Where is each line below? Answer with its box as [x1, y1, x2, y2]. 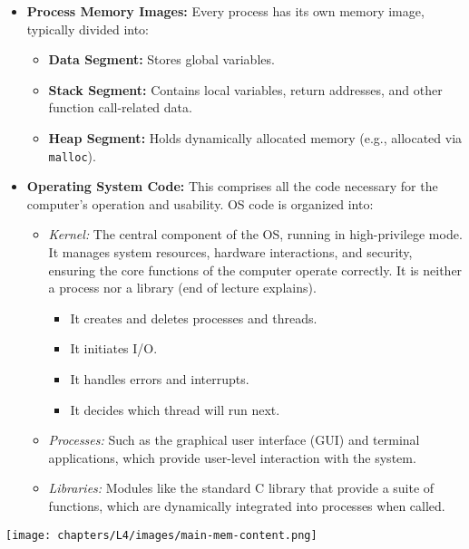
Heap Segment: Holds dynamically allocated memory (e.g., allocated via [48, 128, 463, 147]
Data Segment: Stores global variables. [48, 50, 275, 69]
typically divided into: [26, 19, 150, 38]
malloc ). [48, 146, 96, 165]
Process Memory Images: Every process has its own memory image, [26, 2, 425, 20]
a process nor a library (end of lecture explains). [48, 278, 317, 297]
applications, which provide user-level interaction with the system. [48, 448, 416, 467]
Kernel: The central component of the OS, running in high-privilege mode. [48, 225, 463, 244]
